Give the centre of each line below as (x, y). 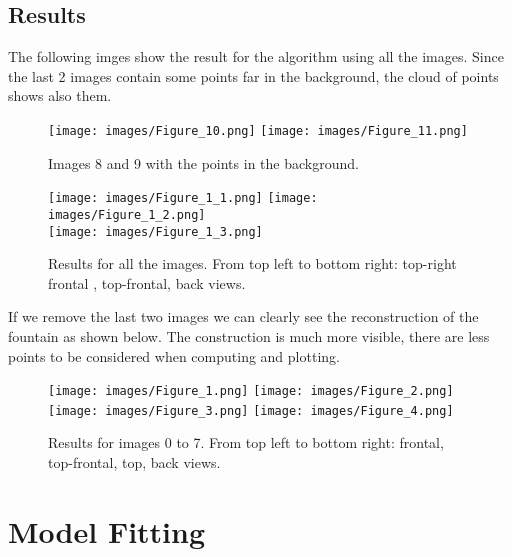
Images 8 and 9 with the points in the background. (203, 162)
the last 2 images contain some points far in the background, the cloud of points (253, 75)
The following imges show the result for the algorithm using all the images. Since (256, 56)
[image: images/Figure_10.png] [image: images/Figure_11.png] (258, 130)
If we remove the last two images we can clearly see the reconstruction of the (243, 316)
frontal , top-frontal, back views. (147, 282)
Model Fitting (107, 530)
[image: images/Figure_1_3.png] (155, 231)
